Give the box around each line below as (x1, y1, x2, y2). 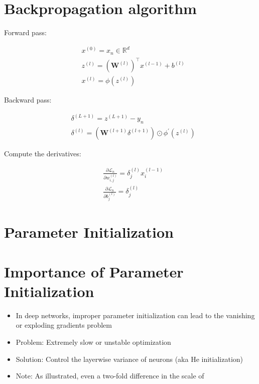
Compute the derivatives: (4, 148, 81, 159)
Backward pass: (4, 94, 52, 105)
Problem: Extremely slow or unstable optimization (16, 337, 171, 347)
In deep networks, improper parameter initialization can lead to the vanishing (16, 310, 255, 320)
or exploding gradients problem (16, 320, 112, 330)
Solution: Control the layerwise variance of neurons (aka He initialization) (16, 353, 243, 364)
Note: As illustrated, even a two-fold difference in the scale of (16, 370, 204, 381)
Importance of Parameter (4, 261, 184, 281)
